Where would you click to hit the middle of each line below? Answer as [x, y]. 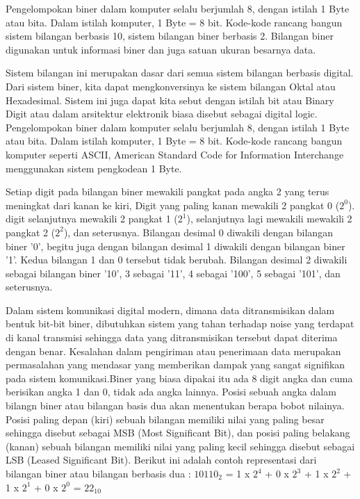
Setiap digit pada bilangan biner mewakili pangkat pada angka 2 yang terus [167, 191]
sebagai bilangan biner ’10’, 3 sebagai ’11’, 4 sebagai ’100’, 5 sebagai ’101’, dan [173, 273]
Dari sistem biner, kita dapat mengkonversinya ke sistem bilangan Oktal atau [171, 86]
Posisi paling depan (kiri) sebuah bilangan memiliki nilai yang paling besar [165, 419]
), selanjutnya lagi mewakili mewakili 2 [269, 219]
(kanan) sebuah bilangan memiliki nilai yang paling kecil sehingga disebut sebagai [180, 446]
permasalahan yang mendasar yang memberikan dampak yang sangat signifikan [175, 365]
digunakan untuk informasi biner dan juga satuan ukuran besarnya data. [161, 49]
